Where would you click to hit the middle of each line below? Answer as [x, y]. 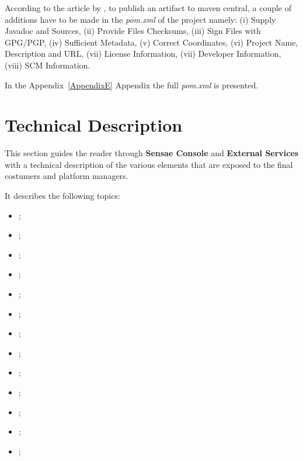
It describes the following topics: [62, 196]
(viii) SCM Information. [48, 65]
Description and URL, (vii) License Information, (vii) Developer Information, [143, 54]
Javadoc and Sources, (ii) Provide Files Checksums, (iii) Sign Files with [133, 31]
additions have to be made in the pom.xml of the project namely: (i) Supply [140, 19]
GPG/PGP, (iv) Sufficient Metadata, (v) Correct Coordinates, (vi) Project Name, [151, 42]
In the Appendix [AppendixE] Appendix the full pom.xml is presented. [132, 85]
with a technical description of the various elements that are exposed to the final [149, 164]
